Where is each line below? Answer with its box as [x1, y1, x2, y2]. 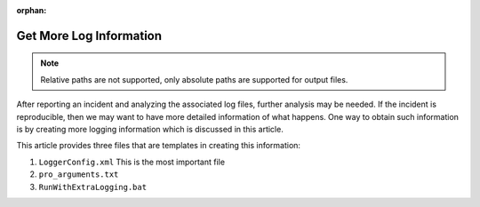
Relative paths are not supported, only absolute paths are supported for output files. [40, 74, 348, 84]
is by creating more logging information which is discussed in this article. [16, 123, 284, 134]
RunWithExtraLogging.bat [38, 182, 147, 192]
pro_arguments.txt [38, 170, 119, 179]
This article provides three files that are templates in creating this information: [16, 140, 301, 151]
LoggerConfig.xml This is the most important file [38, 156, 226, 167]
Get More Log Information [16, 28, 163, 44]
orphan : [16, 5, 47, 15]
